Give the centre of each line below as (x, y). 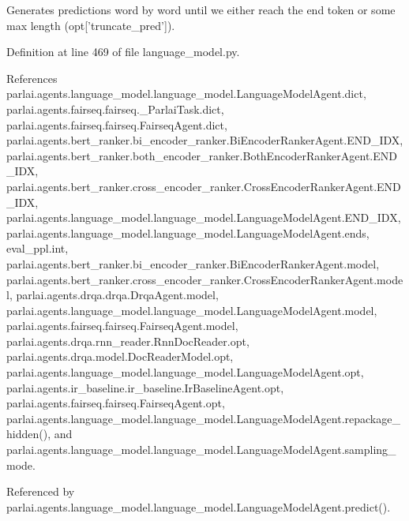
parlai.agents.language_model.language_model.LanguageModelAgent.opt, (185, 372)
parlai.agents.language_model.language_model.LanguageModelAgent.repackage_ (203, 418)
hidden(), (29, 434)
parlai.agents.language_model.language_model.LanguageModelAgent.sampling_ (201, 450)
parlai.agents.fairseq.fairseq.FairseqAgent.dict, (117, 124)
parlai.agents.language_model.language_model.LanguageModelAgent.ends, (188, 232)
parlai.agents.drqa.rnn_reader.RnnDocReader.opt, (128, 341)
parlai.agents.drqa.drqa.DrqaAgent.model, (117, 295)
